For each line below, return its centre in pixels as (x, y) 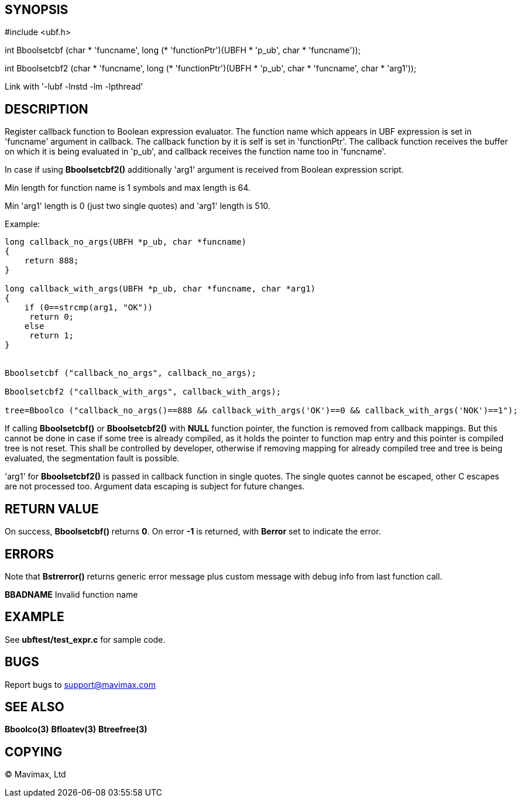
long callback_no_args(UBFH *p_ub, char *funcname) (126, 242)
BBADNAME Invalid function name (71, 594)
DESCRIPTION (47, 109)
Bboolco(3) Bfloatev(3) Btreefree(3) (76, 729)
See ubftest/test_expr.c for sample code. (85, 639)
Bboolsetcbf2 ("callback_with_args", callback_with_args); (143, 392)
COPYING (34, 752)
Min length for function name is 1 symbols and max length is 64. (128, 188)
